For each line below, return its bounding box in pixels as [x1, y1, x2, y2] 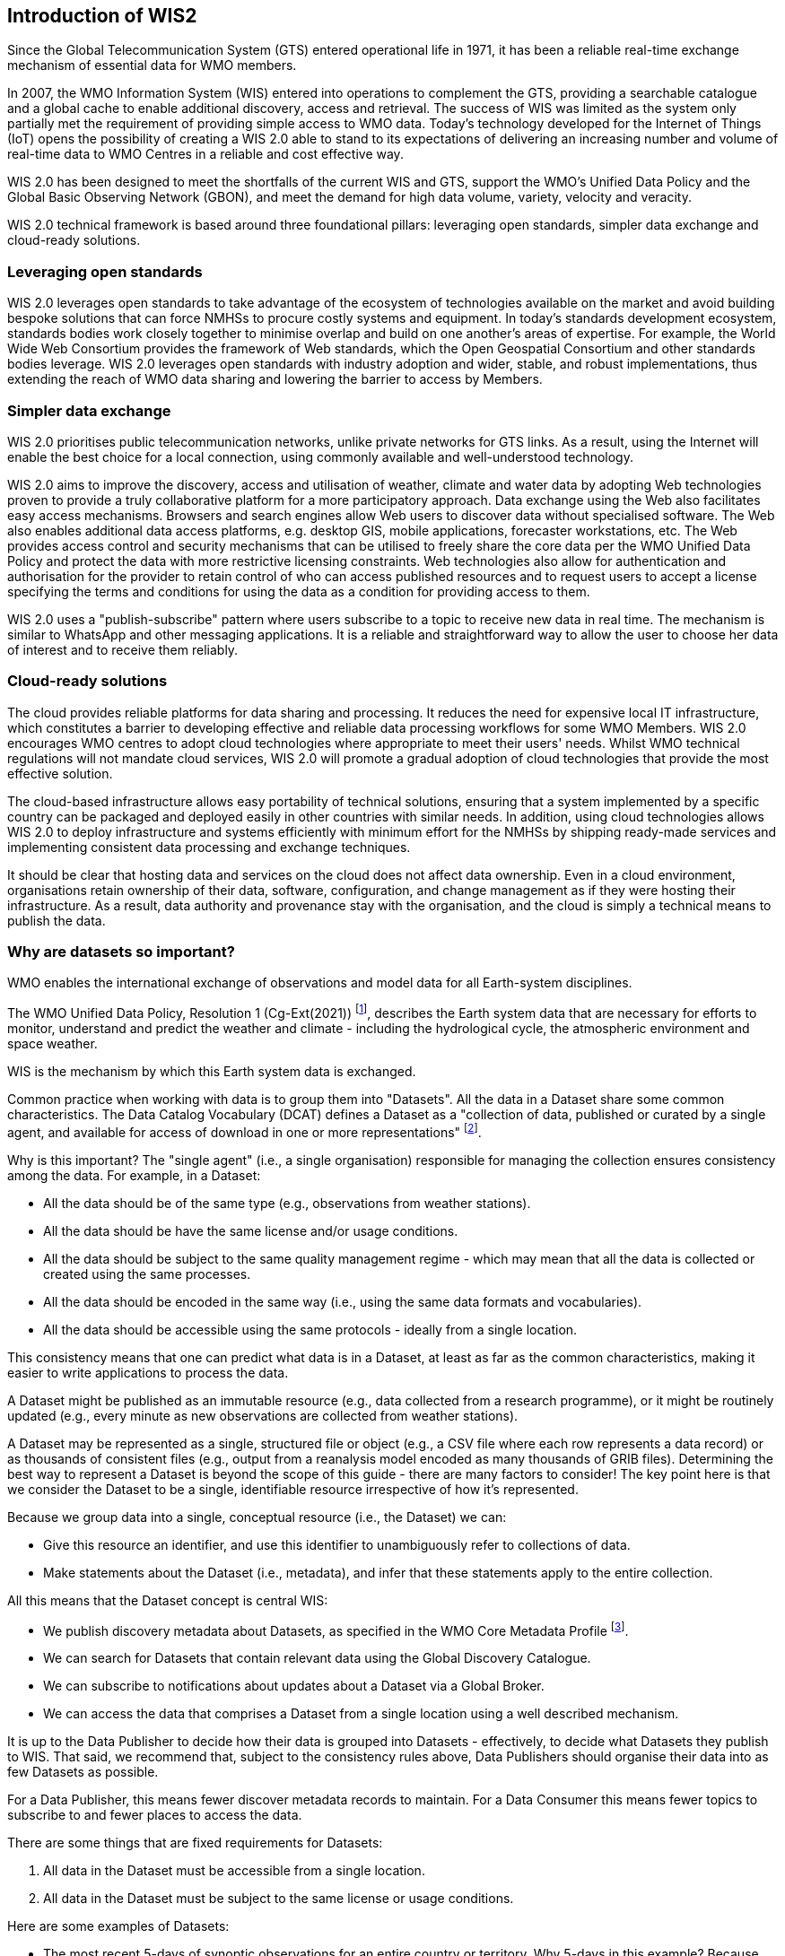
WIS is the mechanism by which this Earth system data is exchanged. [7, 1064, 416, 1080]
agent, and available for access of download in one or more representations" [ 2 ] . [7, 1122, 482, 1140]
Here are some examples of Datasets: [7, 1918, 230, 1934]
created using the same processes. [43, 1265, 251, 1282]
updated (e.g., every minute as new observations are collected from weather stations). [7, 1407, 519, 1423]
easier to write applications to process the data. [7, 1364, 289, 1380]
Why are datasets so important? [7, 943, 235, 961]
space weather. [7, 1036, 98, 1052]
